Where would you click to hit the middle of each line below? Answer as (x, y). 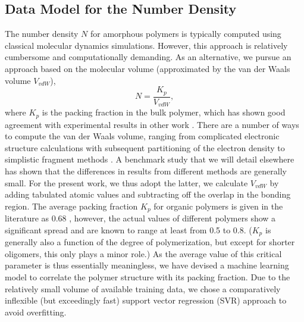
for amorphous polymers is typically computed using (186, 34)
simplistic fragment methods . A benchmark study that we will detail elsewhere (150, 159)
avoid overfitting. (36, 312)
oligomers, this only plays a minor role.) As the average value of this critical (143, 253)
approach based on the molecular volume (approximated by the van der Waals (148, 68)
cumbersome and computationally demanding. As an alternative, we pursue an (148, 57)
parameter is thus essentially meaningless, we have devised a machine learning (147, 265)
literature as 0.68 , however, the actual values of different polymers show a (140, 218)
